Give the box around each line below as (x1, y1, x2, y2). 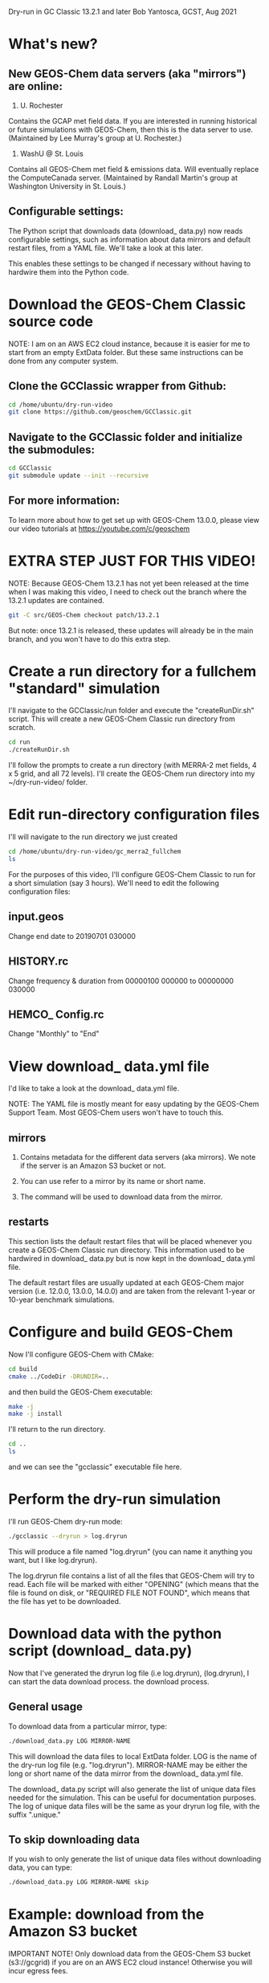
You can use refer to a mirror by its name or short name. (19, 1177, 206, 1186)
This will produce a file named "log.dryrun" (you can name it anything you (8, 1546, 253, 1557)
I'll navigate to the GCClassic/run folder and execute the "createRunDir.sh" (8, 706, 255, 716)
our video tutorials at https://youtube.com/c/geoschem (8, 524, 190, 533)
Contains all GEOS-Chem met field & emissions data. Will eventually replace (8, 165, 259, 173)
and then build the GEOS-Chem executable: (8, 1387, 153, 1397)
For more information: (8, 494, 120, 508)
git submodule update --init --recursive (8, 471, 149, 479)
